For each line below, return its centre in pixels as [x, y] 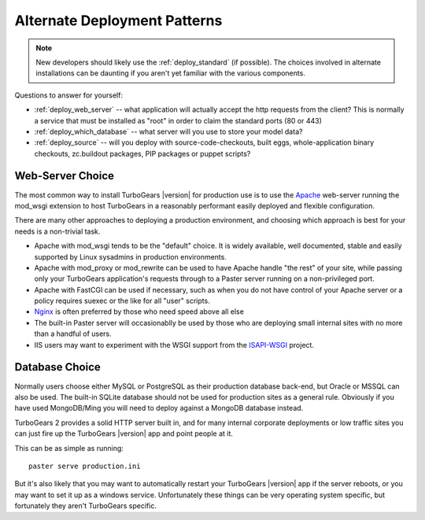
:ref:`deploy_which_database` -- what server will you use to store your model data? [168, 131]
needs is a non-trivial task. [57, 231]
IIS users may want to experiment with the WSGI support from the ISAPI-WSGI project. [174, 345]
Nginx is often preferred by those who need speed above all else [139, 312]
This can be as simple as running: [69, 448]
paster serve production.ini [85, 466]
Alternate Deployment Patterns [118, 20]
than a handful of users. [73, 334]
